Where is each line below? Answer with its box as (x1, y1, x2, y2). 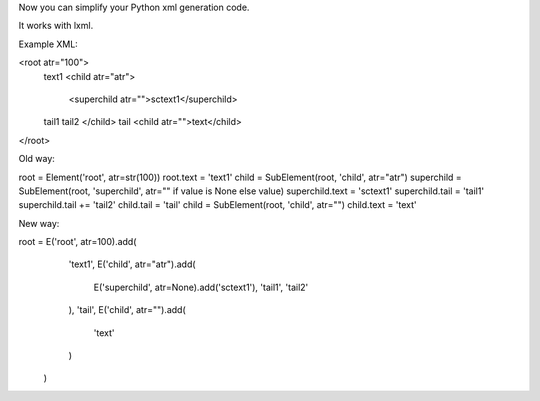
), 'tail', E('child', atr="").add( (68, 304, 187, 316)
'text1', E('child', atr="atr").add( (68, 258, 196, 270)
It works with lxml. (18, 20, 94, 32)
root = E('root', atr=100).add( (18, 236, 137, 248)
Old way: (18, 153, 55, 165)
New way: (18, 217, 60, 229)
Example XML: (18, 38, 79, 50)
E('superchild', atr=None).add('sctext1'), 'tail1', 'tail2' (93, 281, 309, 293)
